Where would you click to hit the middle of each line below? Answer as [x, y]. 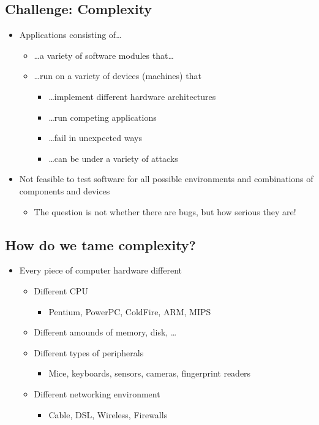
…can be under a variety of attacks [113, 158]
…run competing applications [103, 117]
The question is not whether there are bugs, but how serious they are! [165, 211]
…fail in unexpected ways [95, 138]
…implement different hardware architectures [132, 96]
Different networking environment [97, 393]
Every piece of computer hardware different [101, 270]
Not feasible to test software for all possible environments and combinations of [166, 179]
